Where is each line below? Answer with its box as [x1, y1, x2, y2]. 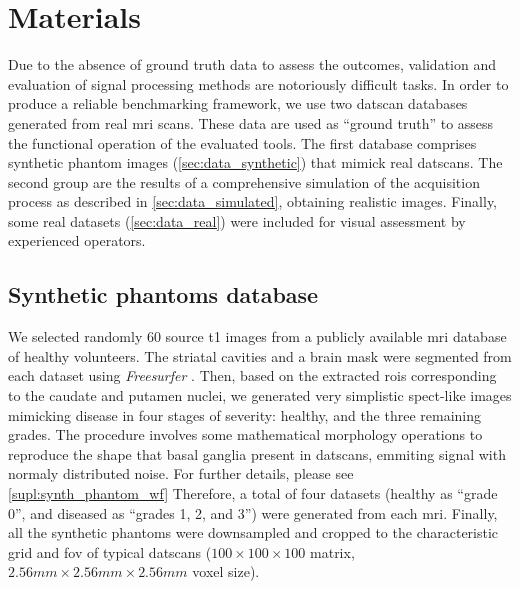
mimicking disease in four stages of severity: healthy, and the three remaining [8, 404, 482, 425]
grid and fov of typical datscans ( [8, 541, 212, 562]
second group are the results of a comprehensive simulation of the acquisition [8, 171, 480, 192]
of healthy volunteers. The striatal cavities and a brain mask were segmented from [8, 345, 512, 366]
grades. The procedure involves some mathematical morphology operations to [8, 424, 483, 445]
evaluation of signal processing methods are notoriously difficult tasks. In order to [8, 73, 509, 94]
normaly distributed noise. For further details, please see [8, 463, 354, 484]
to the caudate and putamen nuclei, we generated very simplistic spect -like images [8, 385, 512, 406]
